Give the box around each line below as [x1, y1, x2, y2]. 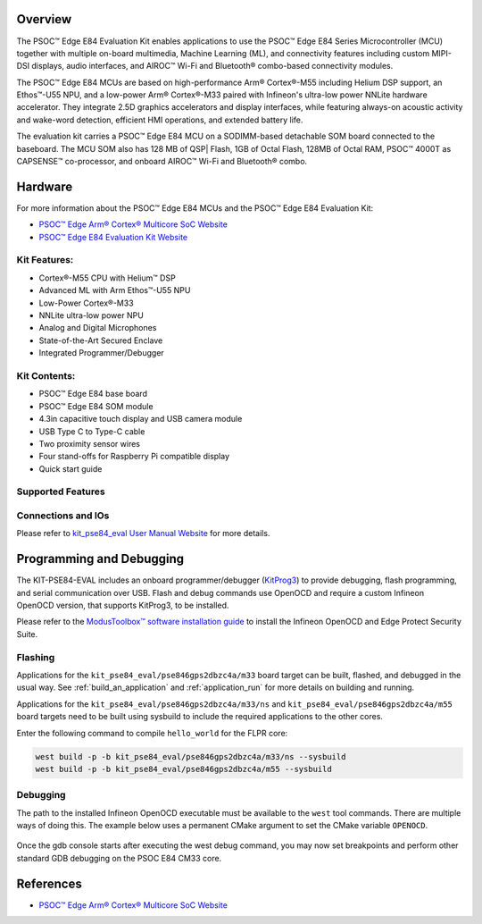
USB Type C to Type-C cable [38, 425, 145, 437]
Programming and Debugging [16, 551, 185, 567]
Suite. [16, 628, 38, 639]
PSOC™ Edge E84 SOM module [38, 400, 154, 411]
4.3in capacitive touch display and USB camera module [38, 414, 243, 424]
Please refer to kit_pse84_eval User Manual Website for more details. [16, 528, 270, 539]
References [16, 876, 82, 891]
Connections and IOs [16, 509, 110, 522]
